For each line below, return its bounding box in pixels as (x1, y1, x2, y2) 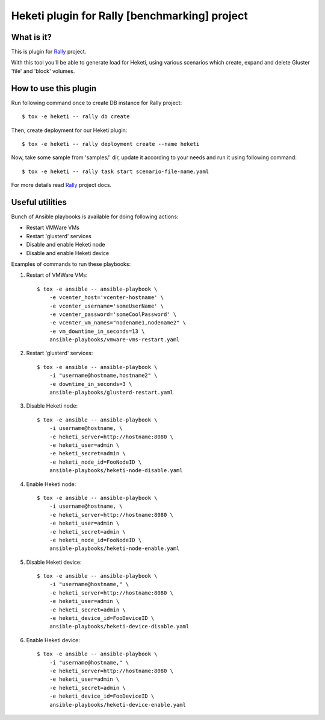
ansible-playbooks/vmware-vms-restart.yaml (49, 336, 180, 343)
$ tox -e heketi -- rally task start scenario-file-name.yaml (22, 168, 209, 175)
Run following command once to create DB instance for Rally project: (11, 99, 182, 106)
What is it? (11, 32, 52, 42)
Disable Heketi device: (26, 558, 82, 566)
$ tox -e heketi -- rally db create (22, 113, 130, 120)
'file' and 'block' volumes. (11, 67, 75, 75)
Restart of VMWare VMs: (26, 271, 88, 279)
